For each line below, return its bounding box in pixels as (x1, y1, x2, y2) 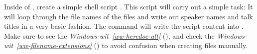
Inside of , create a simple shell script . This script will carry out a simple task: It (4, 1, 253, 11)
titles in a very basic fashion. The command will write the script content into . (4, 21, 244, 31)
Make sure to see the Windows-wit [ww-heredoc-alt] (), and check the (4, 30, 215, 41)
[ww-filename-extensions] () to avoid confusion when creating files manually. (16, 40, 248, 51)
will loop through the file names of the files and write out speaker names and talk (4, 11, 253, 21)
